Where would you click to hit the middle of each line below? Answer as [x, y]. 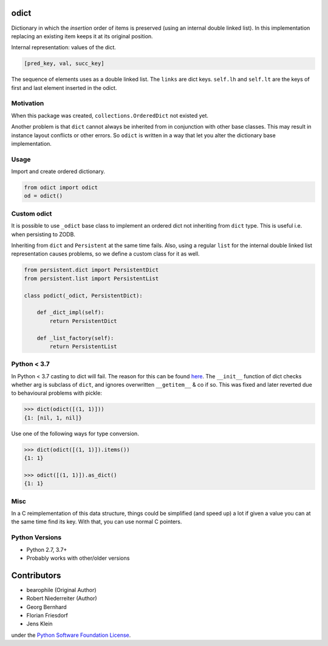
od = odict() [43, 196]
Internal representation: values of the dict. [64, 47]
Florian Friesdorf [47, 616]
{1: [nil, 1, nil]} [53, 418]
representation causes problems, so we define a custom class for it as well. [105, 254]
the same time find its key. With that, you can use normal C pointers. [97, 522]
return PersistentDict [84, 321]
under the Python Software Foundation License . [71, 635]
